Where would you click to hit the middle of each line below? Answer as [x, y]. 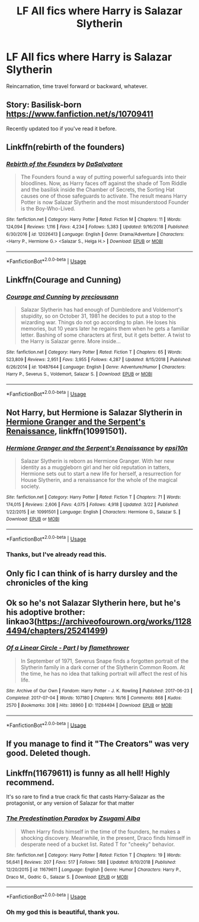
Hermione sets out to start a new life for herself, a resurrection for [101, 473]
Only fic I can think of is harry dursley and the [92, 573]
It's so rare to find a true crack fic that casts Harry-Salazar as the [85, 797]
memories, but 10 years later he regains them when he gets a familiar [105, 329]
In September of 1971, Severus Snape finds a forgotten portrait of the [105, 661]
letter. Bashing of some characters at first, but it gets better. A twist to [106, 335]
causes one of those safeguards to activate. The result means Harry [104, 196]
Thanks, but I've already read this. [56, 554]
